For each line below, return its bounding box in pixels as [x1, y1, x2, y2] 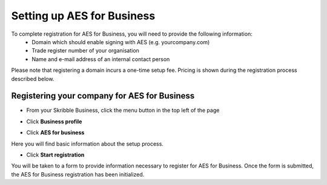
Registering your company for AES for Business [11, 91, 195, 101]
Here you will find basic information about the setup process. [11, 140, 163, 148]
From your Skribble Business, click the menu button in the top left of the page [26, 106, 220, 114]
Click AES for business [26, 129, 85, 136]
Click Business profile [26, 118, 82, 125]
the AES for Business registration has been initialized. [11, 170, 145, 178]
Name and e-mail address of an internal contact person [31, 55, 170, 63]
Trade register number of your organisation [31, 47, 139, 54]
